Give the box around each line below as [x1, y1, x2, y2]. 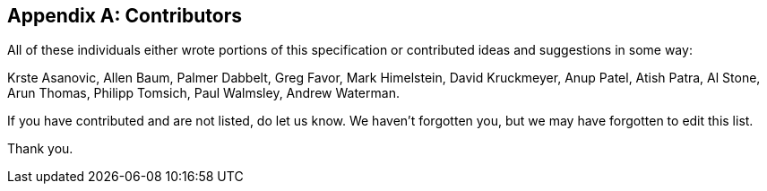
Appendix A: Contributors [7, 4, 242, 27]
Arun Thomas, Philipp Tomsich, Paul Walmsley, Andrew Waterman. [7, 85, 400, 101]
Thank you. [7, 141, 73, 157]
